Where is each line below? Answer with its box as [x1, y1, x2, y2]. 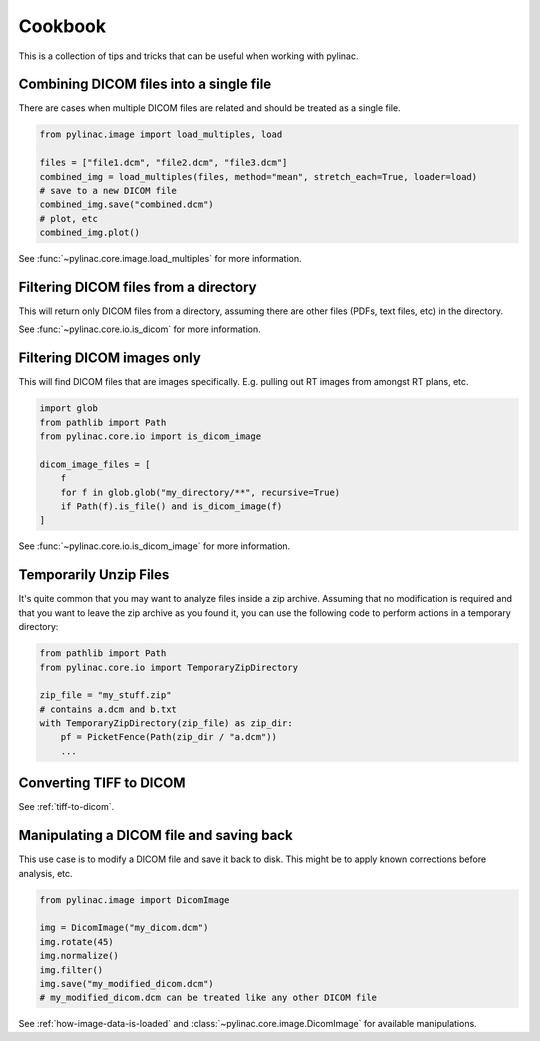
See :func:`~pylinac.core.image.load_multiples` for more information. [18, 253, 302, 265]
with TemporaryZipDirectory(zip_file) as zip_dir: [39, 718, 294, 729]
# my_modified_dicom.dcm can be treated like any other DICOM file [39, 992, 378, 1004]
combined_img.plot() [39, 227, 140, 239]
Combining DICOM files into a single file [18, 76, 272, 93]
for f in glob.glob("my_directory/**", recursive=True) [60, 486, 341, 498]
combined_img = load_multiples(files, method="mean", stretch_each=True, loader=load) [39, 171, 478, 182]
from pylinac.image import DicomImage [39, 894, 230, 905]
